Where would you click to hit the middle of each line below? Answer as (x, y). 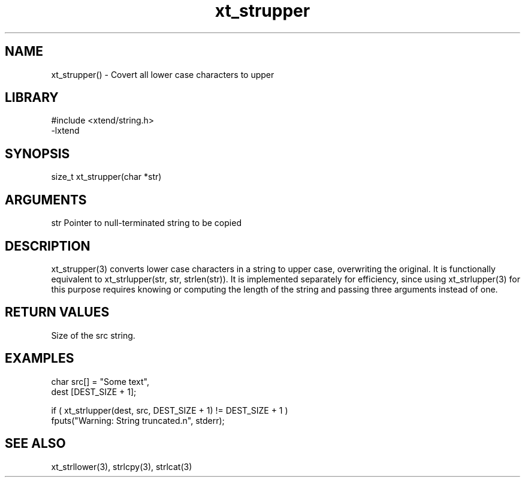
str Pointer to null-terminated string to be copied (146, 223)
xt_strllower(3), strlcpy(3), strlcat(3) (122, 466)
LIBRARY (32, 98)
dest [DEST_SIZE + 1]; (94, 391)
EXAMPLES (40, 359)
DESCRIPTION (48, 246)
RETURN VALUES (57, 312)
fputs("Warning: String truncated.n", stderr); (138, 420)
